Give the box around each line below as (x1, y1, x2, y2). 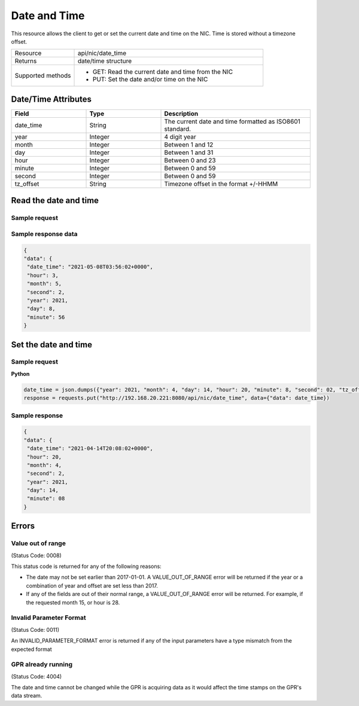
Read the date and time (11, 195, 99, 206)
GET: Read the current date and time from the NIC (92, 68, 233, 76)
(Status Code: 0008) (11, 552, 62, 559)
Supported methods (14, 72, 71, 80)
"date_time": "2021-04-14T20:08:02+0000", (27, 445, 154, 452)
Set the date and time (11, 340, 93, 350)
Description (164, 109, 199, 118)
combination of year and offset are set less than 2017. (26, 582, 158, 589)
